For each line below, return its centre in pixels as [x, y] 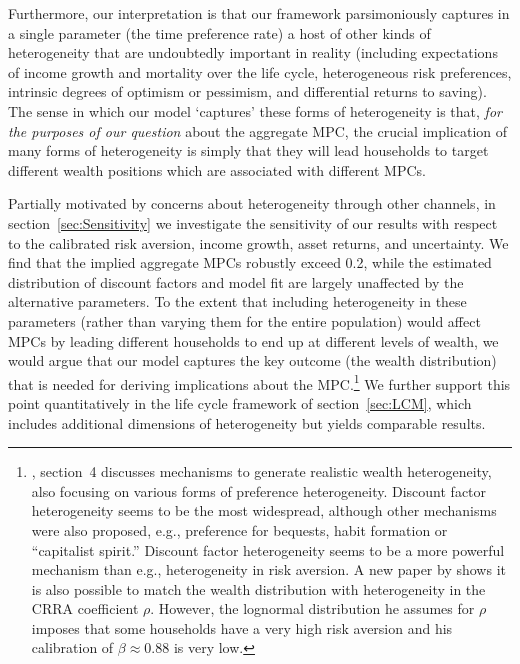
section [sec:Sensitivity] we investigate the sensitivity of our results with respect [253, 222]
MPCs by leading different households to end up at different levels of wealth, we [253, 340]
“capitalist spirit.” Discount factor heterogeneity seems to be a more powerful [268, 549]
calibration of [72, 647]
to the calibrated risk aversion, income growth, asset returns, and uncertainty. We [258, 242]
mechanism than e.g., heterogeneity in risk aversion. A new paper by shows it [268, 569]
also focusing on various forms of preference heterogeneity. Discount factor [259, 490]
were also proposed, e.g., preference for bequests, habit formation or [239, 529]
